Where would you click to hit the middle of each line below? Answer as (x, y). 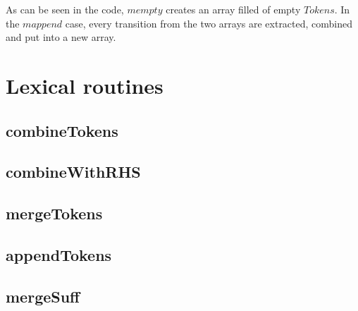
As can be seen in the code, (65, 9)
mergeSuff (43, 296)
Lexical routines (85, 85)
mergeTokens (54, 213)
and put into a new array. (61, 37)
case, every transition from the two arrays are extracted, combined (209, 23)
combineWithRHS (73, 172)
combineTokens (62, 130)
